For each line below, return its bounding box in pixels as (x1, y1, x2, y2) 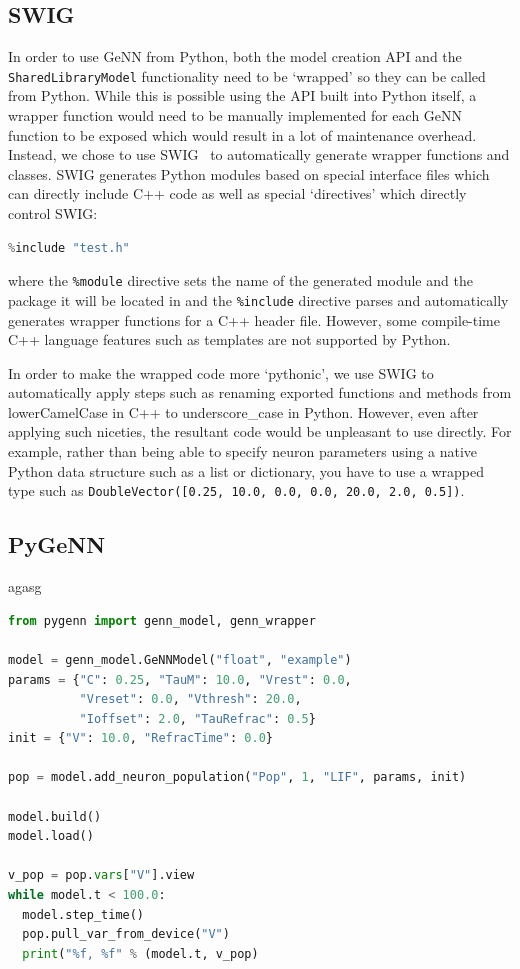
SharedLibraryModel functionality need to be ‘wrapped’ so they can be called (8, 65, 486, 86)
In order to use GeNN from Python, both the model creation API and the (8, 46, 462, 67)
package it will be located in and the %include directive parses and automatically (8, 289, 509, 310)
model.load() (8, 829, 94, 844)
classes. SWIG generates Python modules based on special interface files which (8, 163, 490, 184)
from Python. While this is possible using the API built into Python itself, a (8, 85, 477, 106)
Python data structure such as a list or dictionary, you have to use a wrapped (8, 460, 485, 481)
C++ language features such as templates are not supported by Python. (8, 329, 451, 350)
